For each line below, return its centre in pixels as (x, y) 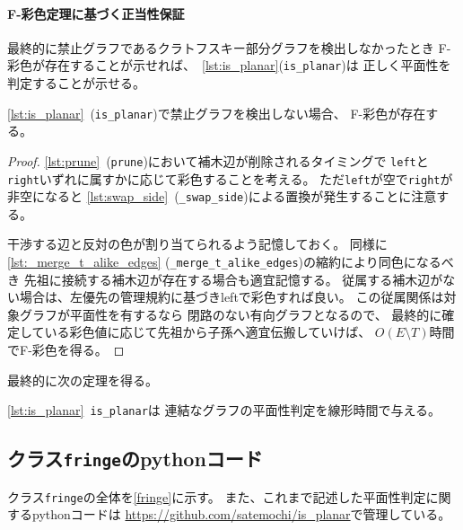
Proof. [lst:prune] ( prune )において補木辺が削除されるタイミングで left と (218, 160)
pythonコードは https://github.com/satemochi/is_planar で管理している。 (241, 514)
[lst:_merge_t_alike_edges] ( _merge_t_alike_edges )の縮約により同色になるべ (231, 262)
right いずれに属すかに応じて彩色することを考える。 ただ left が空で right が (230, 178)
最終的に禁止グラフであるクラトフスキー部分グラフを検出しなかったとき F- (229, 47)
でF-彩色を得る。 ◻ (66, 350)
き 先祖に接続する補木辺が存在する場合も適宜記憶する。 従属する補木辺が (225, 279)
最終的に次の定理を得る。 (83, 380)
